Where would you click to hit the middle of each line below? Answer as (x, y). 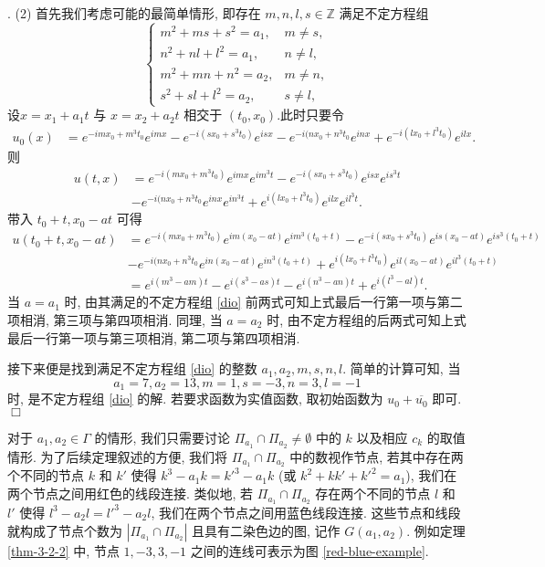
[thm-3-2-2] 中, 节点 (63, 550)
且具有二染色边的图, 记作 (266, 530)
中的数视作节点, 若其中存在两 (377, 456)
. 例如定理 (436, 530)
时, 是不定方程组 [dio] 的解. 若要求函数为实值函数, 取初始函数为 (195, 399)
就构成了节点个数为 (65, 530)
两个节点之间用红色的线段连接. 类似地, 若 (131, 493)
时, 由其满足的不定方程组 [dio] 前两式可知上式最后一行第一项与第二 (263, 302)
